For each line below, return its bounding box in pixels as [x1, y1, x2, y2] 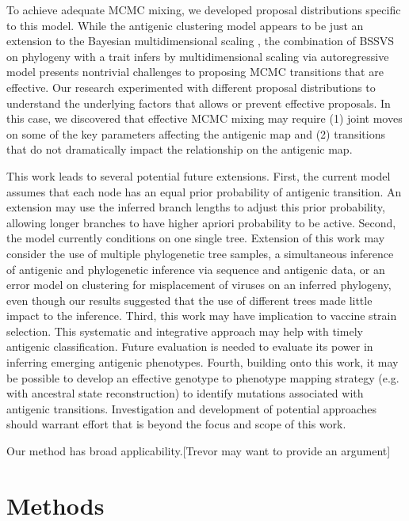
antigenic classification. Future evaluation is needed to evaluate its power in [6, 338, 373, 355]
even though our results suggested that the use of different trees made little [6, 291, 373, 308]
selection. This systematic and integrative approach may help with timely [6, 322, 363, 339]
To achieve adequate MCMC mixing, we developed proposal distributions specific [6, 2, 401, 17]
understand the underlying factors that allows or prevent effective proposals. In [6, 94, 391, 111]
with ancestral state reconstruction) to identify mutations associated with [6, 385, 364, 401]
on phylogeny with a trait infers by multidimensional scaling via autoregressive [6, 48, 389, 64]
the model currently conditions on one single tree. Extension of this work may [6, 230, 385, 246]
